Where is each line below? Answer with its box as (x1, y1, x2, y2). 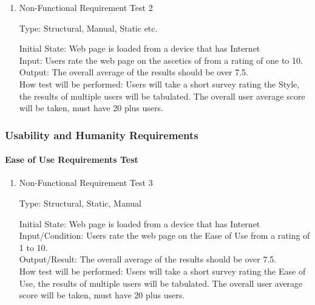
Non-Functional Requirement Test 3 (19, 176, 153, 189)
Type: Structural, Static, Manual (19, 196, 141, 209)
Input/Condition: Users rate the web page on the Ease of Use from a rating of (19, 229, 310, 242)
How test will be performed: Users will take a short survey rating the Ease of (19, 264, 306, 277)
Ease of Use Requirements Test (5, 153, 138, 166)
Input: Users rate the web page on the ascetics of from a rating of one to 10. (19, 53, 303, 66)
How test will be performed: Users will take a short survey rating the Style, (19, 77, 300, 90)
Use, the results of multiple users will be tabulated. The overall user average (19, 276, 303, 289)
